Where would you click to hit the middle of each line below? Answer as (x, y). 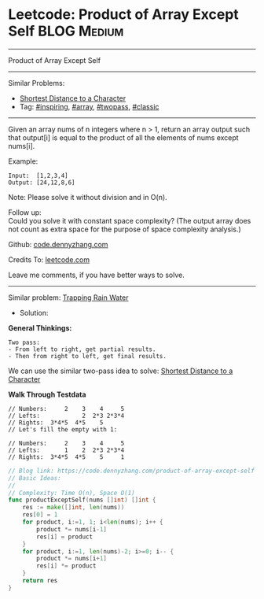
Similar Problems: (37, 83)
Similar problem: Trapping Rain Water (68, 298)
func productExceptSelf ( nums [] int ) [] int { (82, 500)
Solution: (34, 312)
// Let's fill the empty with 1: (63, 429)
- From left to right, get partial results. (82, 349)
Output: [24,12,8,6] (42, 183)
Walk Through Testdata (47, 394)
